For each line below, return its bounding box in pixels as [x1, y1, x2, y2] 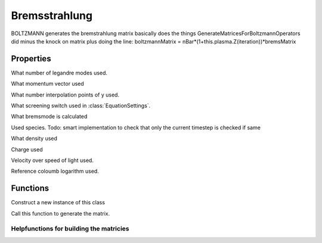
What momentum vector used [11, 80, 85, 88]
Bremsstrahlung [11, 9, 92, 22]
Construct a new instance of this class [11, 199, 106, 206]
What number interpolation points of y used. [11, 91, 119, 98]
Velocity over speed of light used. [11, 157, 94, 164]
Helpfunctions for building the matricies [11, 225, 129, 233]
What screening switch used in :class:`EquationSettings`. [11, 102, 151, 110]
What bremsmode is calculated [11, 113, 88, 120]
